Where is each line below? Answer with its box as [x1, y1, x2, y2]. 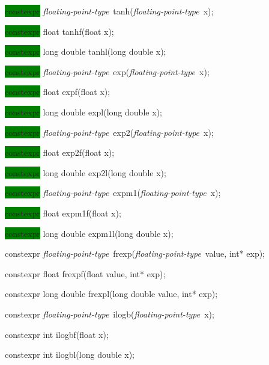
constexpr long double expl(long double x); [5, 105, 162, 118]
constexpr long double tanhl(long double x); [5, 45, 166, 58]
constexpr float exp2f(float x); [5, 146, 115, 159]
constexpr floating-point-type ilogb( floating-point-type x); [5, 307, 214, 320]
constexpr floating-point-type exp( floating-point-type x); [5, 65, 210, 78]
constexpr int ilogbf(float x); [5, 328, 109, 340]
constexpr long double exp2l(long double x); [5, 166, 166, 179]
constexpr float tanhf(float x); [5, 25, 114, 37]
